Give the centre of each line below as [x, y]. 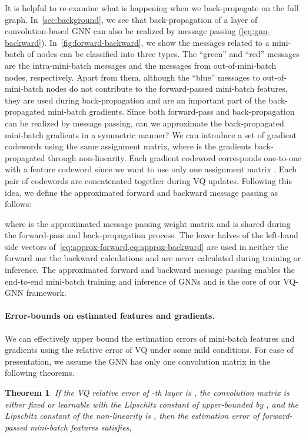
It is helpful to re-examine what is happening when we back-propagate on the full [152, 8]
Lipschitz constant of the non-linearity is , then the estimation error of [132, 416]
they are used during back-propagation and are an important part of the [135, 100]
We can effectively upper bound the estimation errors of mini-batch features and [150, 338]
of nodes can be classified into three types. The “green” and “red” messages [163, 54]
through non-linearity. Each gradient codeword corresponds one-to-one [174, 157]
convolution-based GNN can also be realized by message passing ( [123, 31]
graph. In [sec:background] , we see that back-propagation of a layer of [131, 19]
